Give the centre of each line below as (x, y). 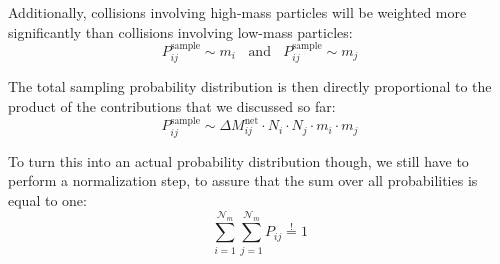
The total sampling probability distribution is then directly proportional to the (250, 86)
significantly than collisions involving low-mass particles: (180, 31)
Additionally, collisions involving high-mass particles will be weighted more (237, 12)
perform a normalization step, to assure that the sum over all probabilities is (243, 180)
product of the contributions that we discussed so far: (172, 106)
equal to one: (47, 200)
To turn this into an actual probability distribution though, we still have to (238, 160)
